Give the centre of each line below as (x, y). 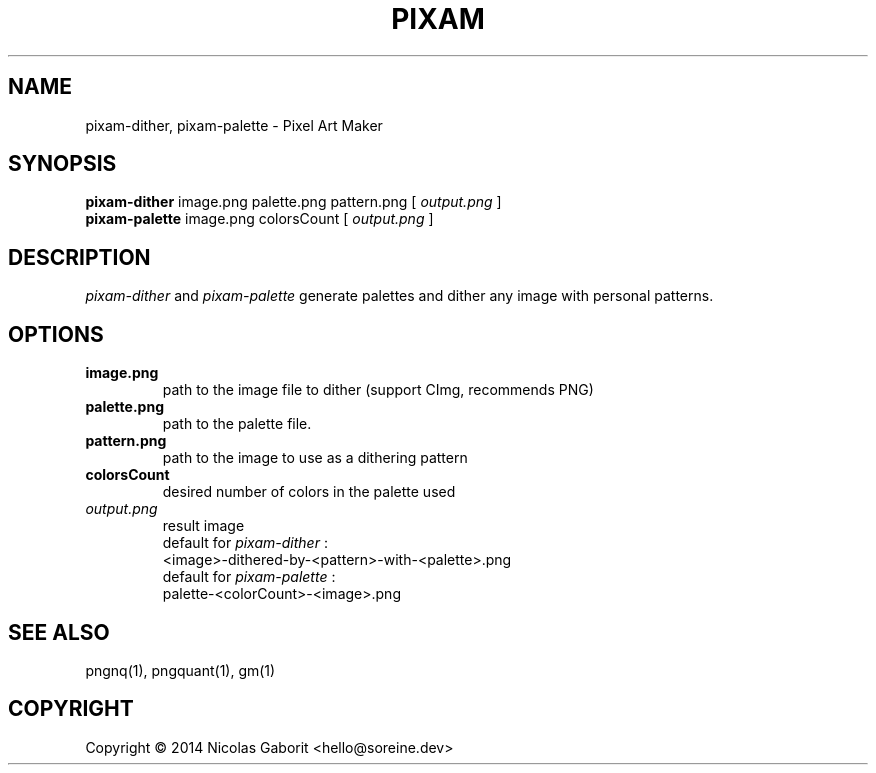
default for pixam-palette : (249, 577)
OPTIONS (56, 334)
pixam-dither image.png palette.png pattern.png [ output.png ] (293, 202)
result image (203, 526)
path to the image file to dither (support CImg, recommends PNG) (378, 390)
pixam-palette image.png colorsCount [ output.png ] (259, 219)
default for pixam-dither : (245, 543)
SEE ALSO (59, 632)
